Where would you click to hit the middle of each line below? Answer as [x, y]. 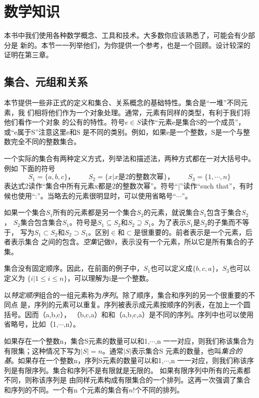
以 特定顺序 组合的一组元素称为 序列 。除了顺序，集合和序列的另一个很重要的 [126, 295]
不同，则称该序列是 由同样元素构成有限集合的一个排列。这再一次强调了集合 [127, 380]
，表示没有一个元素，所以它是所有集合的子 [184, 242]
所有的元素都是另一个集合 [95, 212]
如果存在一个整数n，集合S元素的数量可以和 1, [77, 340]
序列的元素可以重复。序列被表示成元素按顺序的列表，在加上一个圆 [142, 304]
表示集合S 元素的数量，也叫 [176, 350]
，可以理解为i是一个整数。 [110, 278]
